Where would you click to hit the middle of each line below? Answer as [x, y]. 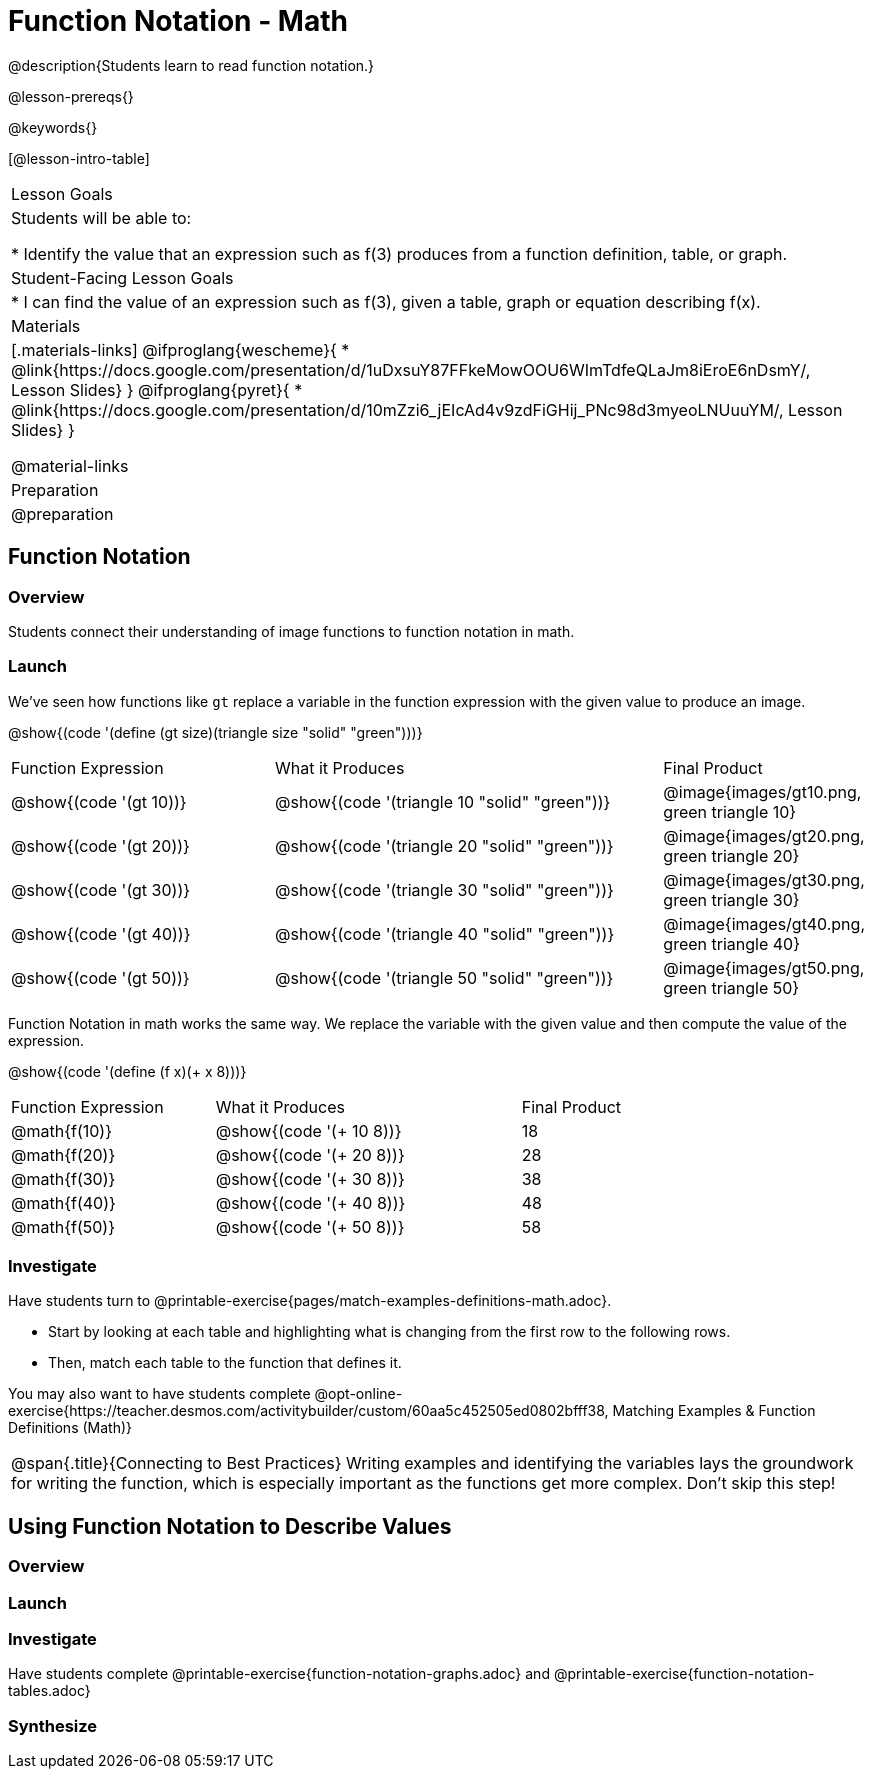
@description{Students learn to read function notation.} [191, 65]
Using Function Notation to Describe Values [230, 1526]
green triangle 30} [731, 899]
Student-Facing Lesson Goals [122, 277]
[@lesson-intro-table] [79, 158]
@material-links [70, 465]
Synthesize [53, 1725]
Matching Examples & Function [714, 1411]
